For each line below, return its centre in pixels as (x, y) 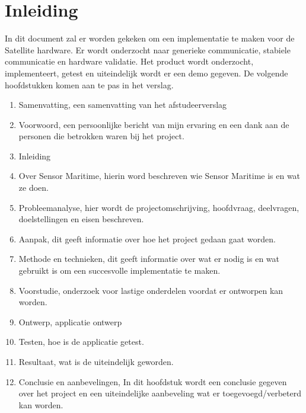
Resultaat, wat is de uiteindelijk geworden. (96, 361)
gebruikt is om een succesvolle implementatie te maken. (119, 270)
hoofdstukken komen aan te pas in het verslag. (89, 84)
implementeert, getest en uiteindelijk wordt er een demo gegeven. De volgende (146, 73)
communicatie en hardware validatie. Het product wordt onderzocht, (129, 61)
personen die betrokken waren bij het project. (101, 136)
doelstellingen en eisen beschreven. (81, 219)
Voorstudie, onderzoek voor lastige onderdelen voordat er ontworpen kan (151, 290)
